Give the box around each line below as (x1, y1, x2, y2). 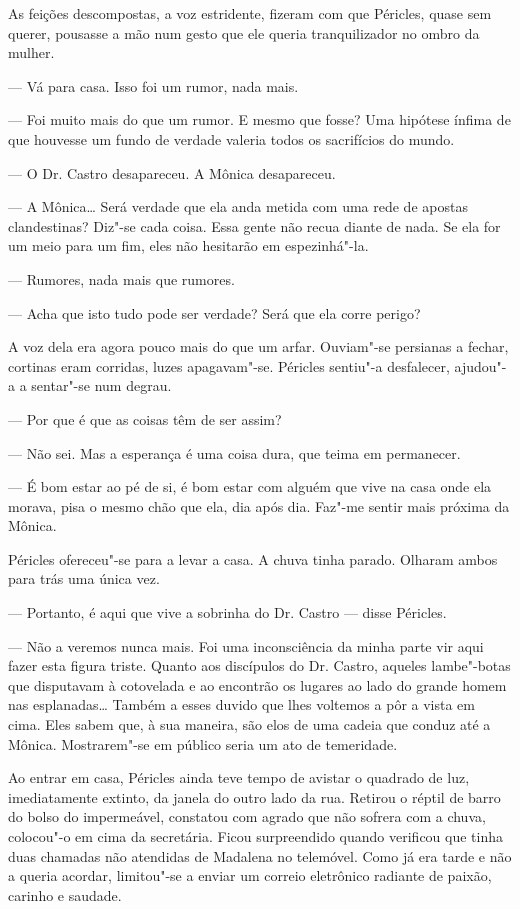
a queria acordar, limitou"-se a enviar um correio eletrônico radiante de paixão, (8, 865, 492, 886)
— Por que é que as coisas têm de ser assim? (8, 408, 282, 429)
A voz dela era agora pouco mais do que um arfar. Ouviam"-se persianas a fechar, (8, 336, 509, 357)
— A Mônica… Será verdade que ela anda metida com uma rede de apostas (8, 196, 468, 217)
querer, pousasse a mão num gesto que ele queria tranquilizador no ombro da (8, 22, 480, 43)
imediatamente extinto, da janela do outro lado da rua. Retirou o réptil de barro (8, 786, 501, 807)
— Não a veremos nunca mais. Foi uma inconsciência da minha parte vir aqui (8, 635, 484, 656)
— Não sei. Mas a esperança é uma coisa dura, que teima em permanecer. (8, 442, 461, 463)
